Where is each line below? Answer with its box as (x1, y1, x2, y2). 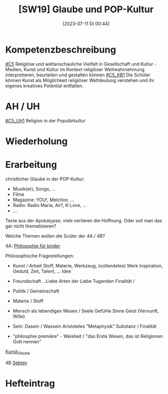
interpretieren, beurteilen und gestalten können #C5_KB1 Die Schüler (5, 72, 151, 78)
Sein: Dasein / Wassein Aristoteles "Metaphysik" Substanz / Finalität (12, 323, 157, 329)
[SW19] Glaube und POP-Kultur (18, 4, 154, 15)
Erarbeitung (5, 159, 57, 170)
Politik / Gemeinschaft (12, 288, 59, 294)
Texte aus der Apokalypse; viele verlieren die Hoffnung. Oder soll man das (5, 217, 162, 223)
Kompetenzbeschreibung (5, 44, 116, 55)
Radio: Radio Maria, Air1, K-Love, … (12, 202, 87, 208)
